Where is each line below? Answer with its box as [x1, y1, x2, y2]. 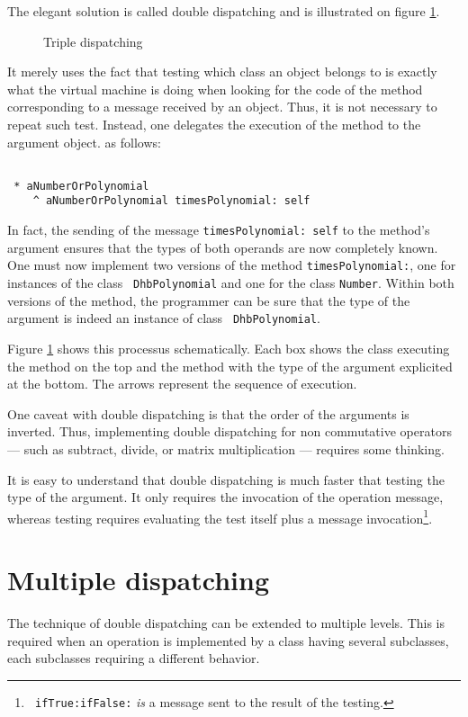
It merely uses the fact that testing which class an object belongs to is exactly [7, 62, 437, 81]
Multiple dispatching [7, 561, 269, 598]
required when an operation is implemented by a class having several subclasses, [7, 631, 449, 650]
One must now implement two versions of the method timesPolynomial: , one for [7, 255, 456, 274]
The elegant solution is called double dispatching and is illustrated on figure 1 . [7, 2, 440, 20]
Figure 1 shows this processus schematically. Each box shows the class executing [7, 338, 450, 357]
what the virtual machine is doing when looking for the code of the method [7, 79, 423, 98]
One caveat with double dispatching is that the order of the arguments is [7, 404, 409, 423]
